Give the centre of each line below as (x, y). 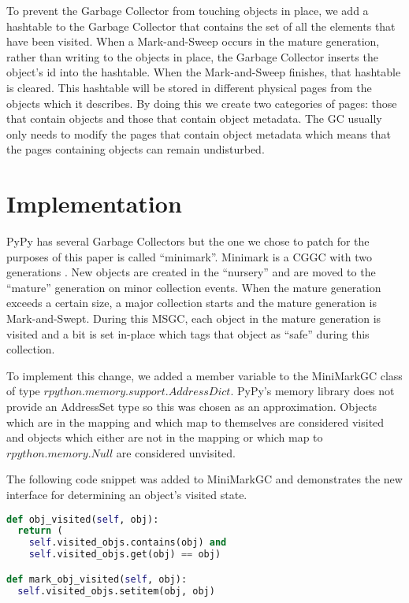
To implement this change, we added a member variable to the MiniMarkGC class (204, 375)
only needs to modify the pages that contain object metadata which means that (199, 133)
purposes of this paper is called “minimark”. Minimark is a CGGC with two (189, 256)
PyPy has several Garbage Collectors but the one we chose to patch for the (188, 241)
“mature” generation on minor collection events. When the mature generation (194, 287)
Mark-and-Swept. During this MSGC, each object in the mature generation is (194, 318)
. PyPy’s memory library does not (312, 391)
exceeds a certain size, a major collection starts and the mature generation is (191, 303)
